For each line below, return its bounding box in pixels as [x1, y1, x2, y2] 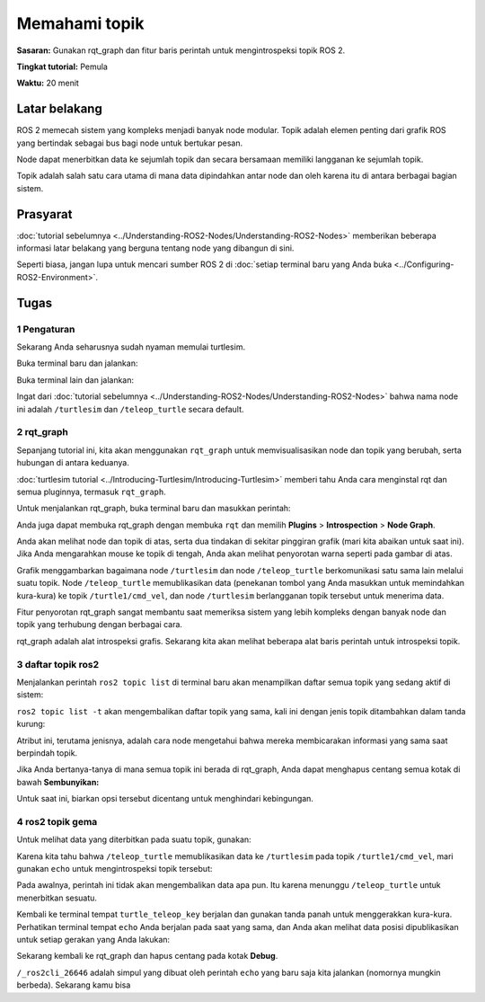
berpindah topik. [16, 747, 78, 758]
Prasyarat [16, 207, 73, 222]
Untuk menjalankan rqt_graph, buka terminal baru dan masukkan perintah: [16, 503, 291, 514]
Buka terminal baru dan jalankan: [16, 358, 138, 368]
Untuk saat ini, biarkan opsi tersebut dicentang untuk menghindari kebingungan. [16, 794, 314, 804]
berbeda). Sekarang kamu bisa [16, 980, 131, 990]
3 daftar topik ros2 [16, 658, 99, 670]
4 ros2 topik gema [16, 815, 98, 828]
